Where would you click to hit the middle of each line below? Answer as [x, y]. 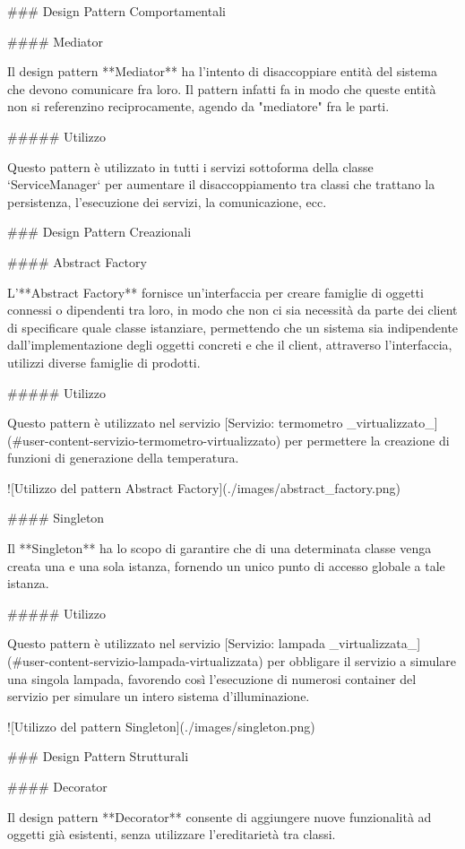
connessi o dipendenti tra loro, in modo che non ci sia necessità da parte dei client [232, 310]
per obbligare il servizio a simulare [362, 661]
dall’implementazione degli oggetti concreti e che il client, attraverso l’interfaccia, [230, 345]
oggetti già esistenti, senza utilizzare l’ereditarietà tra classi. [172, 834]
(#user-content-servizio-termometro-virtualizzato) [144, 440]
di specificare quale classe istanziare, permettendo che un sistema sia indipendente [233, 327]
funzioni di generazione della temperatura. [123, 458]
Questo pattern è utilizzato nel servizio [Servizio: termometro [175, 423]
